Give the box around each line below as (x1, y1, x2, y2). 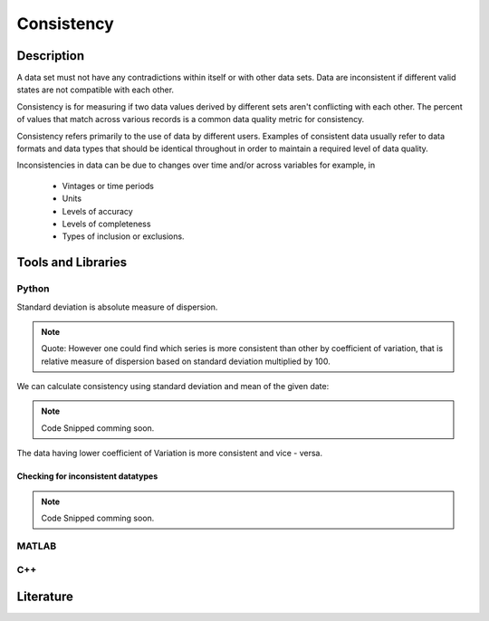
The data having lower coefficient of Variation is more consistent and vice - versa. (16, 448, 323, 459)
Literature (16, 588, 74, 604)
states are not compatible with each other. (16, 84, 175, 95)
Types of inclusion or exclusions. (62, 231, 185, 242)
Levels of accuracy (62, 205, 133, 216)
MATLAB (16, 540, 57, 552)
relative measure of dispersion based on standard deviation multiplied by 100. (41, 356, 331, 367)
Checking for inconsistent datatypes (16, 471, 158, 482)
